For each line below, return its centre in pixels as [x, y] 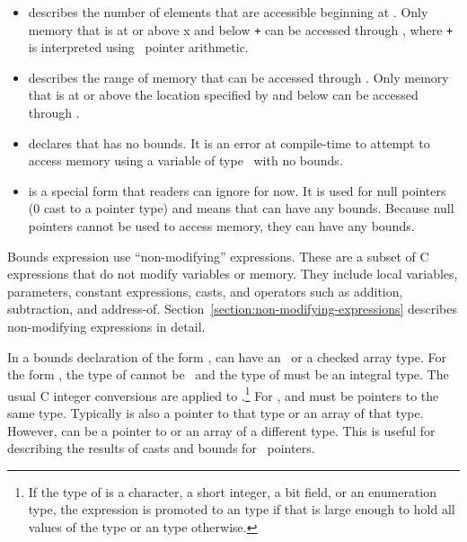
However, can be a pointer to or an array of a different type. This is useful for [221, 430]
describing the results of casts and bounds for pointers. [161, 448]
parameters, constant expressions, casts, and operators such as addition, [205, 291]
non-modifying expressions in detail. [106, 326]
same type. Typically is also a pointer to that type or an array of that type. [216, 413]
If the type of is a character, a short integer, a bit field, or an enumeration [233, 491]
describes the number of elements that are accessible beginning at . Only [228, 12]
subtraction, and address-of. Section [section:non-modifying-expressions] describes [233, 309]
